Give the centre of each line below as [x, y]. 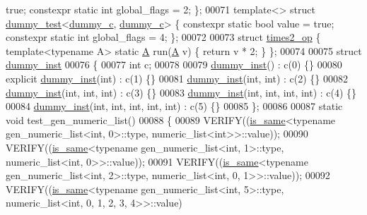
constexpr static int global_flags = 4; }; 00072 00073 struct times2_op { [163, 37]
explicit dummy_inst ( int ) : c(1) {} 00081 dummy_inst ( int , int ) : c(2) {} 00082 [177, 78]
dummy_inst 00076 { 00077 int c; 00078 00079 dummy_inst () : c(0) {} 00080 [174, 64]
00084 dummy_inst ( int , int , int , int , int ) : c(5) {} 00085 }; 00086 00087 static [174, 106]
